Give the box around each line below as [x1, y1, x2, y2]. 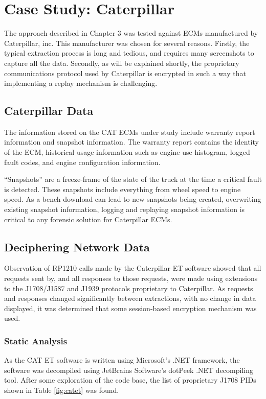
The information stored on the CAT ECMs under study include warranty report [4, 126, 255, 137]
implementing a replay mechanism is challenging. [4, 78, 158, 88]
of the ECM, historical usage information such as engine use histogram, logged [4, 147, 250, 157]
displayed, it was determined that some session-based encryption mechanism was [4, 302, 257, 313]
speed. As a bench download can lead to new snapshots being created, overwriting [4, 194, 261, 204]
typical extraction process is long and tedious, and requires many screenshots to [4, 48, 254, 58]
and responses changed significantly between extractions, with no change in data [4, 293, 256, 303]
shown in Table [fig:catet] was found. [4, 385, 119, 395]
